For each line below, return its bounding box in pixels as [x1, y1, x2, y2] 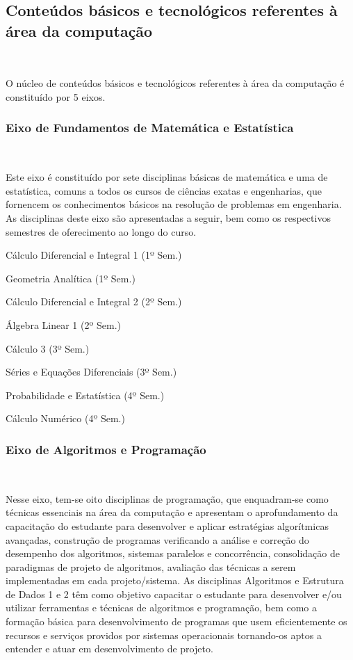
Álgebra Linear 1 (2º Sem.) [6, 317, 121, 332]
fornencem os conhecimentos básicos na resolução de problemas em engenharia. [6, 197, 342, 211]
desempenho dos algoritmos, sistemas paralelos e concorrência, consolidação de [6, 546, 340, 561]
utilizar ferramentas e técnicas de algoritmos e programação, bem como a [6, 600, 318, 615]
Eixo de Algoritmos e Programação [6, 440, 206, 458]
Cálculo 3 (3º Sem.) [6, 341, 90, 355]
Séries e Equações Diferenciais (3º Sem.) [6, 364, 177, 379]
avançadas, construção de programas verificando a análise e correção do [6, 532, 309, 547]
